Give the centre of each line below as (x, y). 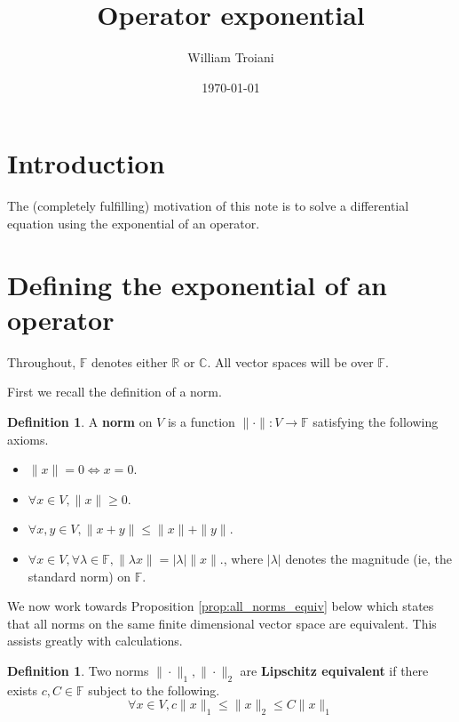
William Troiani (231, 57)
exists (22, 690)
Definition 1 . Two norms (78, 670)
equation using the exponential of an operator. (134, 223)
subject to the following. (154, 690)
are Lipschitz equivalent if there (334, 670)
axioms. (28, 439)
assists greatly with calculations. (95, 641)
